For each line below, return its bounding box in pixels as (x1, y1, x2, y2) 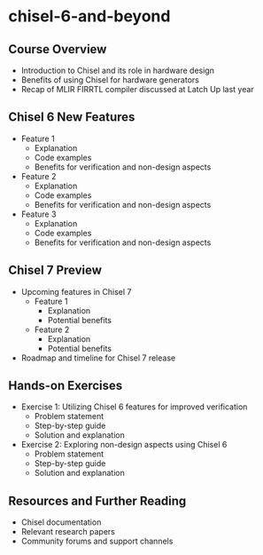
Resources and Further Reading (8, 493, 187, 508)
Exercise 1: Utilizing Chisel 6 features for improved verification (20, 401, 248, 412)
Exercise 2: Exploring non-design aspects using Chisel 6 (20, 440, 228, 450)
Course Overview (8, 42, 107, 57)
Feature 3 (20, 209, 57, 219)
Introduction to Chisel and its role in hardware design (20, 65, 214, 75)
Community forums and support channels (20, 535, 174, 547)
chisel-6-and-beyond (8, 6, 171, 27)
